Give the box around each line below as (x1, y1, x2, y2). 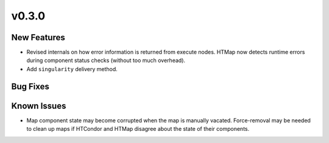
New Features (11, 32, 65, 43)
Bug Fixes (11, 81, 50, 91)
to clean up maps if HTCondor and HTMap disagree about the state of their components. (26, 125, 250, 133)
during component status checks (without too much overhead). (26, 57, 186, 64)
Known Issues (11, 100, 66, 111)
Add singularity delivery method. (26, 65, 118, 72)
